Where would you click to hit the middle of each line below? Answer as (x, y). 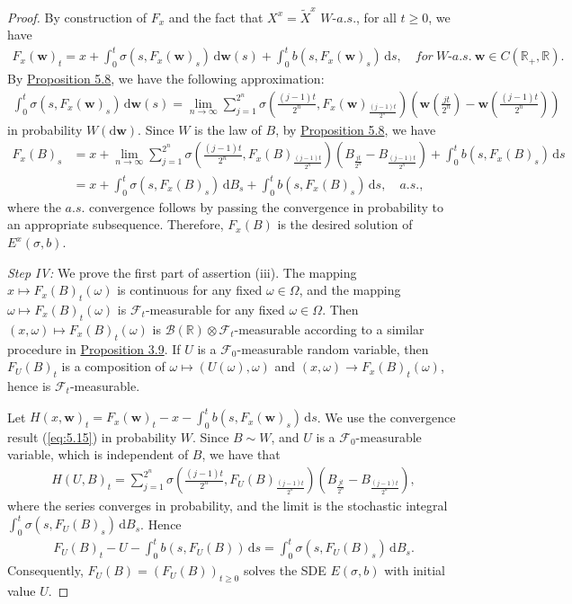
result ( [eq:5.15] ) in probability (92, 436)
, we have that (241, 454)
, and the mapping (350, 290)
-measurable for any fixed (215, 309)
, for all (376, 17)
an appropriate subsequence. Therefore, (116, 224)
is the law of (228, 129)
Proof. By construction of (77, 17)
